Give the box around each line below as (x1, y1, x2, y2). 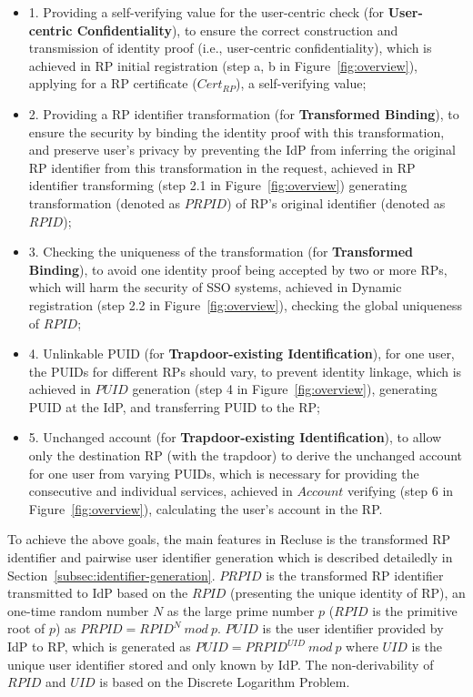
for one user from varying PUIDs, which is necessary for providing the (28, 463, 419, 482)
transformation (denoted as (28, 193, 181, 212)
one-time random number (7, 601, 149, 620)
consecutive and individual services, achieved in (28, 481, 293, 500)
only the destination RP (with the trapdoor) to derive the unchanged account (28, 446, 463, 465)
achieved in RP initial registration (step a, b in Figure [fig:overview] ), (28, 56, 418, 75)
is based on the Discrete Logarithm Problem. (99, 672, 350, 692)
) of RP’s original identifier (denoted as (226, 193, 446, 212)
